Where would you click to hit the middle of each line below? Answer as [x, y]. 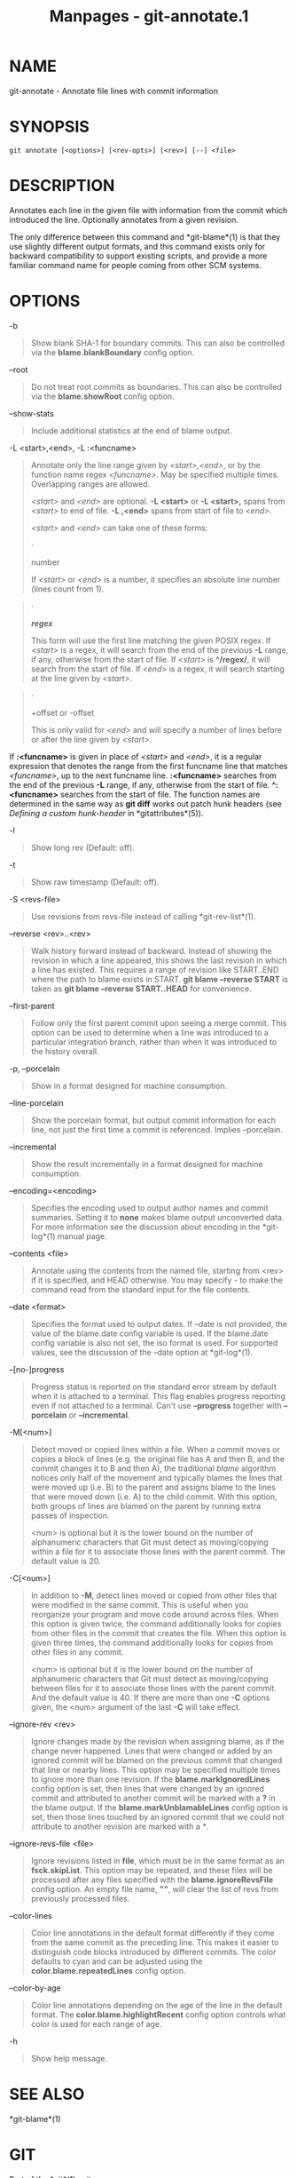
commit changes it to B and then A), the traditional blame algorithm [153, 1468]
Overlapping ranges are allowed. [90, 484]
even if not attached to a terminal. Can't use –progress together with [156, 1405]
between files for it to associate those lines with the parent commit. [153, 1688]
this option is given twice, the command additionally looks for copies [156, 1624]
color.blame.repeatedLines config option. [108, 1970]
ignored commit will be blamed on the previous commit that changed [156, 1760]
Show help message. [69, 2058]
